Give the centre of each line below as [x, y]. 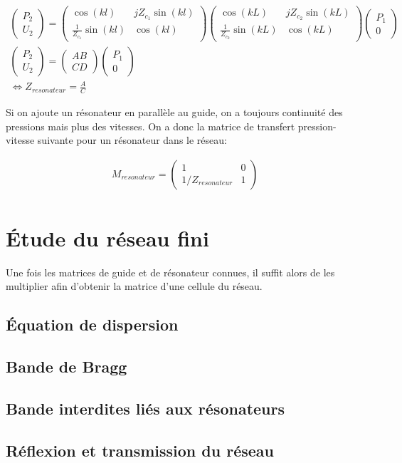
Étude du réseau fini [107, 238]
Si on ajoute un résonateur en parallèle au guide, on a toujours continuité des [174, 111]
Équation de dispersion [92, 324]
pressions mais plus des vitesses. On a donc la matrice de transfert [150, 126]
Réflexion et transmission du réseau [140, 450]
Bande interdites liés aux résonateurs [146, 409]
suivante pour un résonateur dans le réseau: [132, 140]
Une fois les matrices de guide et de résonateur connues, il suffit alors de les [170, 272]
